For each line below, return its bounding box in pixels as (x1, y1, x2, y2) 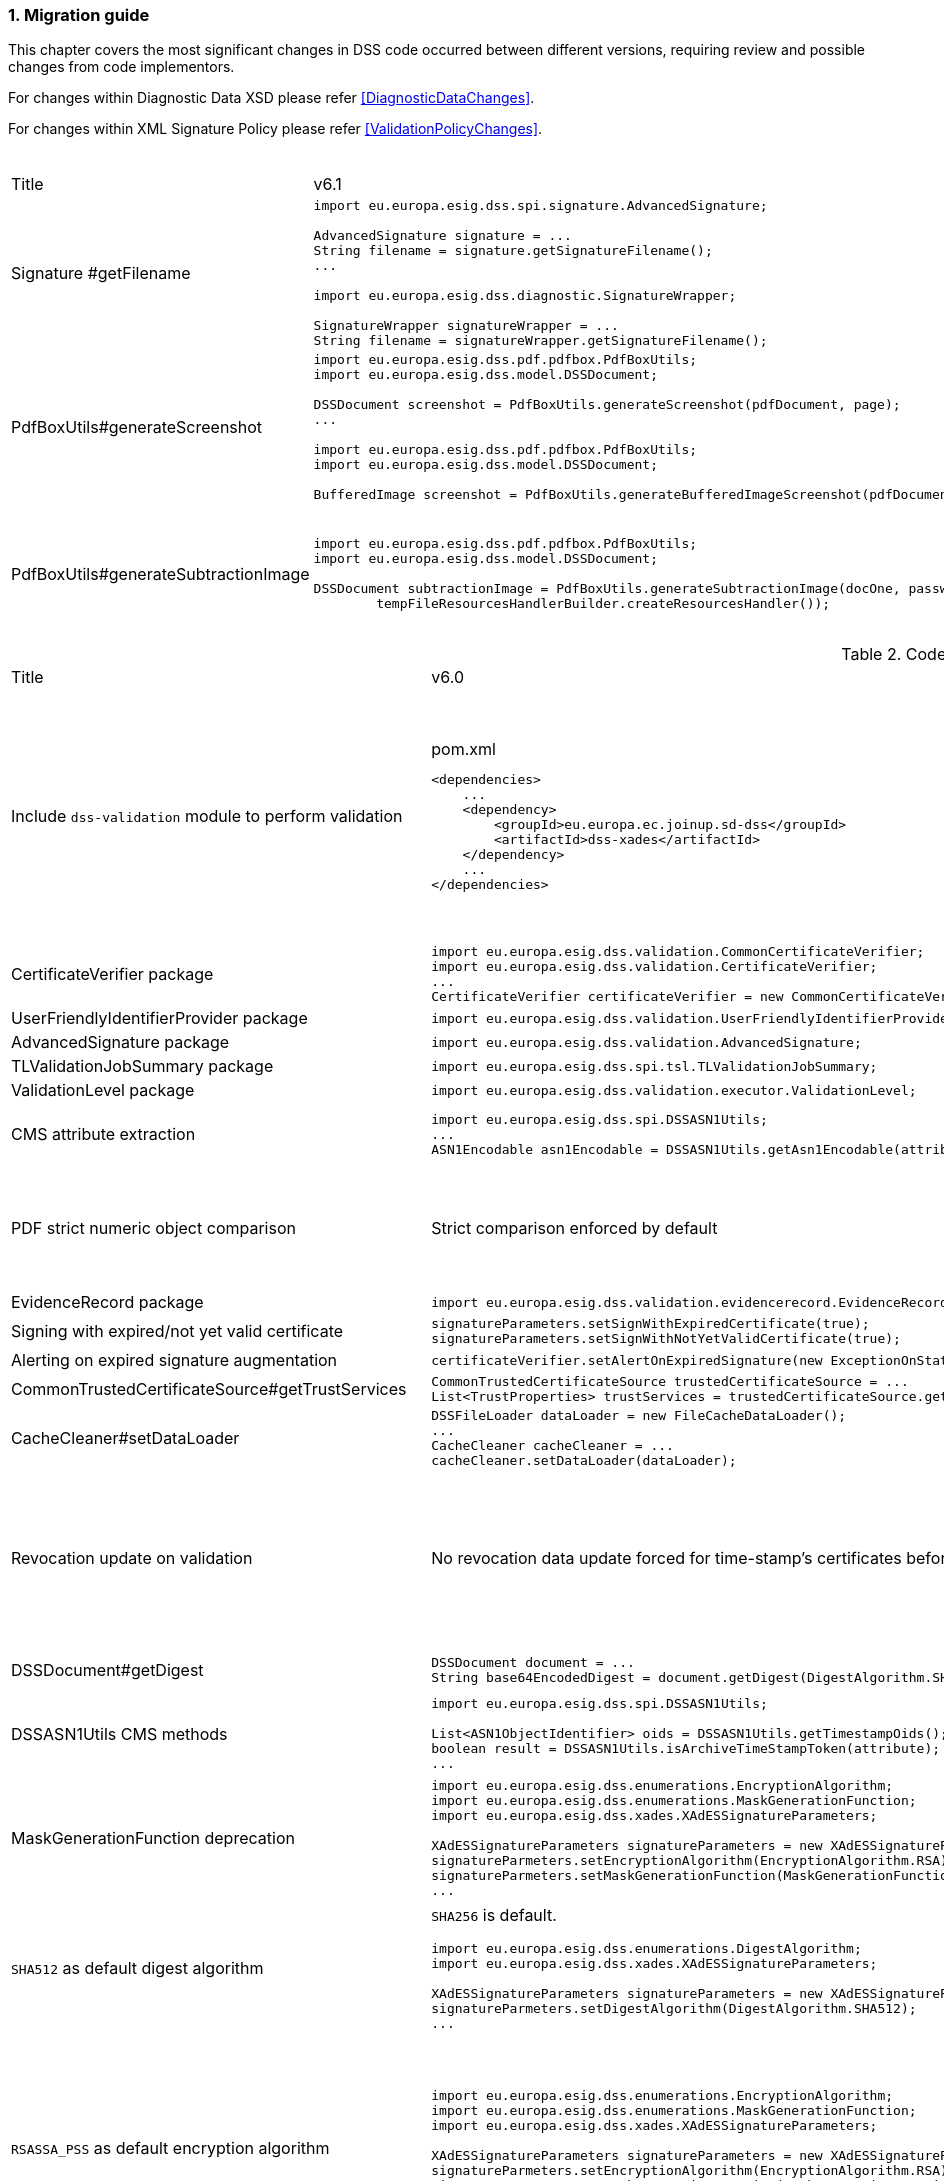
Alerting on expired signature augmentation (11, 1350, 338, 1371)
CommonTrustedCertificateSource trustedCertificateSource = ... (431, 1374, 909, 1390)
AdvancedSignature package (11, 1032, 230, 1053)
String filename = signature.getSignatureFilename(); (313, 243, 713, 259)
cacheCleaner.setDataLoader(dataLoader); (431, 1453, 737, 1469)
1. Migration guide (8, 5, 150, 25)
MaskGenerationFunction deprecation (11, 1828, 295, 1849)
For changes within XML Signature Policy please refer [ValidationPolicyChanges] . (8, 120, 543, 138)
